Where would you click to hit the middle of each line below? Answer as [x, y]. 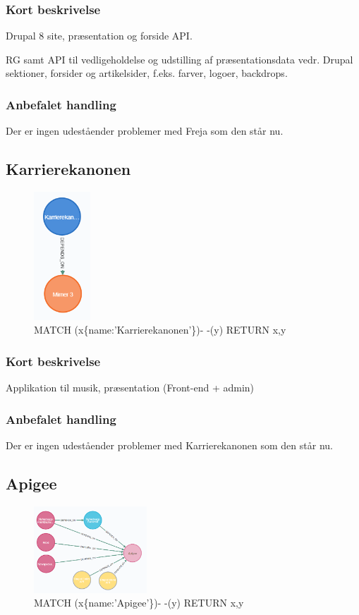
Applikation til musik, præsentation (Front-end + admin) [130, 388]
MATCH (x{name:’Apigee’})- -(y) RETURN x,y [139, 603]
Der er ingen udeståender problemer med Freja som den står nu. [145, 131]
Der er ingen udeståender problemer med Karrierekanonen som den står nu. [169, 445]
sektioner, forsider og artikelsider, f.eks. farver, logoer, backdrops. [147, 73]
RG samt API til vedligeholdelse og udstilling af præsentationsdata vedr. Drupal [179, 59]
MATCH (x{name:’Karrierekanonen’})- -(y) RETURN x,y [160, 330]
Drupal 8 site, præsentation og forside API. [99, 36]
